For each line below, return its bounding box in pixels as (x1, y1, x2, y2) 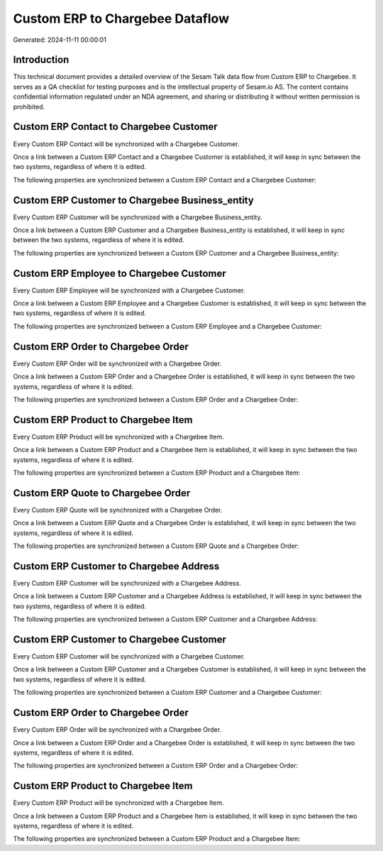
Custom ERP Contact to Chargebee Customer (13, 121, 218, 133)
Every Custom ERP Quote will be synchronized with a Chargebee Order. (13, 505, 223, 514)
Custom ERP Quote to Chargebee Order (13, 487, 191, 499)
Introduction (13, 54, 70, 66)
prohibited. (13, 102, 45, 111)
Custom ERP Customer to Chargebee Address (13, 560, 220, 572)
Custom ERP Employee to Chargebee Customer (13, 267, 226, 280)
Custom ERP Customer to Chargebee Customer (13, 633, 227, 645)
